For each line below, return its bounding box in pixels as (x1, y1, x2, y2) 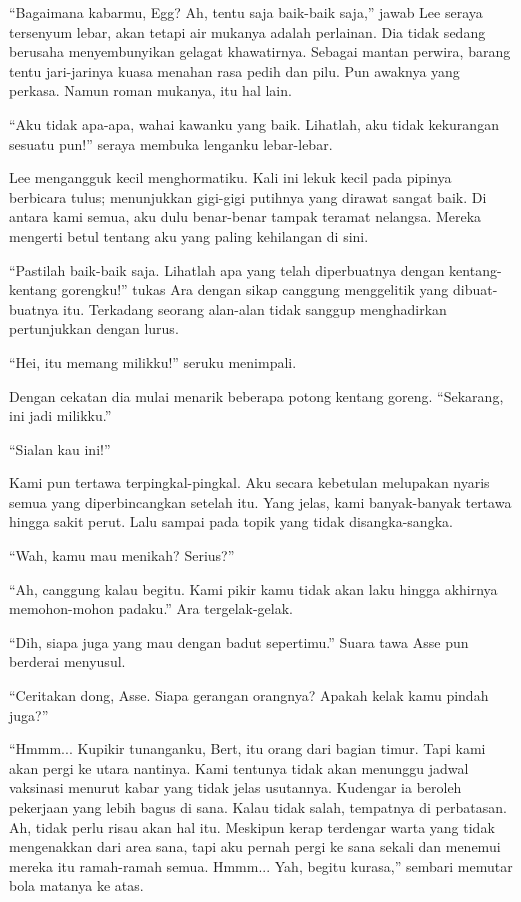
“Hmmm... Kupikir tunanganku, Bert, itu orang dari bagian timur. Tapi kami (9, 738, 486, 759)
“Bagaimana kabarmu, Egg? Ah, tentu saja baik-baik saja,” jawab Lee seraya (9, 2, 483, 22)
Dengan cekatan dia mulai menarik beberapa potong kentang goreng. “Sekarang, (9, 385, 504, 406)
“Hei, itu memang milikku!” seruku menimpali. (9, 351, 297, 372)
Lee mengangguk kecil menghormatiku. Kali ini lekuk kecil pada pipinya (9, 167, 452, 188)
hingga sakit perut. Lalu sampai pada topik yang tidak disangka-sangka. (9, 511, 453, 532)
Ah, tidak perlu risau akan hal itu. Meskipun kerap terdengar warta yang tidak (9, 816, 495, 837)
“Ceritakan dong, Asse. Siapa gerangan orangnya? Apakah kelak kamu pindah (9, 685, 489, 706)
